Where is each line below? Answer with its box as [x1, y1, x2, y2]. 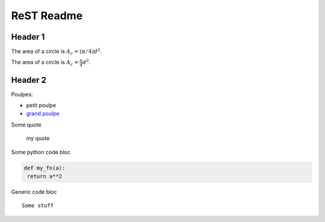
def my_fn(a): [23, 164, 66, 171]
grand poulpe [26, 110, 60, 117]
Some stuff [22, 202, 54, 209]
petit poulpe [26, 102, 57, 109]
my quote [26, 135, 50, 142]
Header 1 [11, 32, 45, 42]
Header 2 [11, 75, 47, 85]
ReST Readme [11, 9, 83, 22]
